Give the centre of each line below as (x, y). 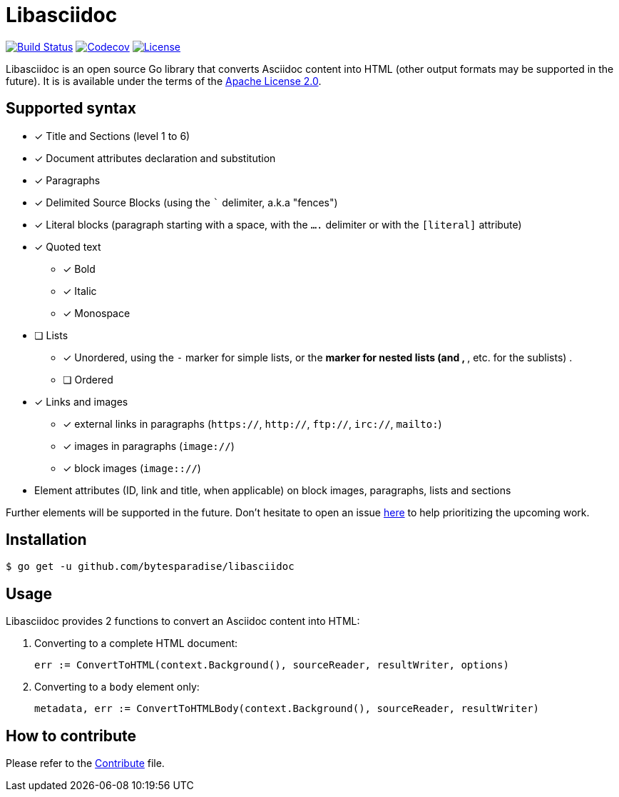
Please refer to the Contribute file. (85, 763)
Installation (46, 540)
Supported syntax (71, 109)
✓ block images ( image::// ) (132, 468)
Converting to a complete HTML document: (136, 643)
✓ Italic (80, 291)
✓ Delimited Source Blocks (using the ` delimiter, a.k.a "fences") (186, 202)
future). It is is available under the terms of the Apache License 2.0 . (164, 81)
